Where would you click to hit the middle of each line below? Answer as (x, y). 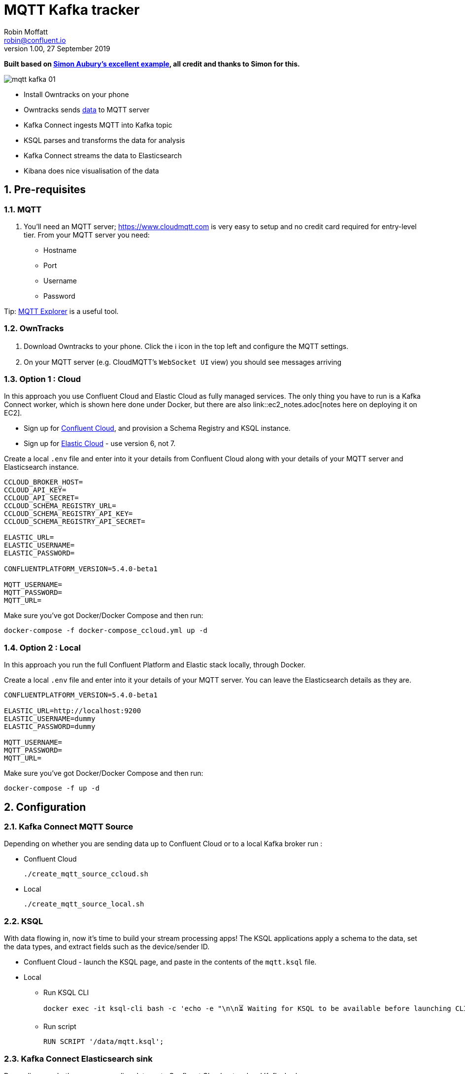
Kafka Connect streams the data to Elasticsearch (103, 155)
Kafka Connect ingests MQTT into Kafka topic (98, 125)
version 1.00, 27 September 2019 (57, 48)
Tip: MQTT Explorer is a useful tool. (61, 311)
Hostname (60, 250)
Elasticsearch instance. (41, 467)
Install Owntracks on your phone (76, 94)
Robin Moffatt (26, 32)
